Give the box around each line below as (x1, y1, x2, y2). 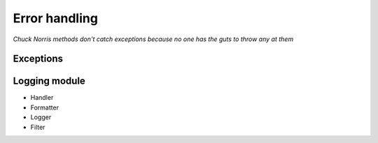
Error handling (13, 10, 98, 26)
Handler (30, 93, 54, 102)
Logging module (13, 75, 85, 87)
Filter (30, 123, 45, 131)
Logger (30, 113, 52, 121)
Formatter (30, 103, 59, 112)
